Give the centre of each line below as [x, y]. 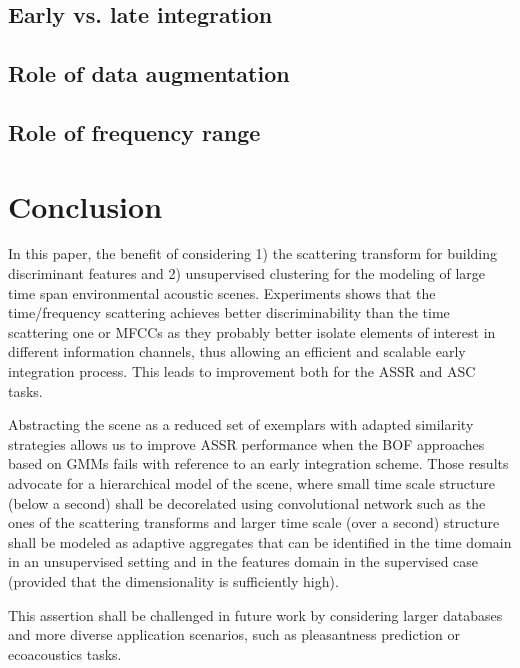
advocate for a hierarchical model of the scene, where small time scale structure [251, 483]
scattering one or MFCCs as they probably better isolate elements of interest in [252, 331]
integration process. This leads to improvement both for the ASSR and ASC [242, 371]
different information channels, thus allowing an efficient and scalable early [237, 351]
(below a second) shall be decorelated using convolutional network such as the [247, 502]
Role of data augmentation [149, 73]
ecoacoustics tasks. [65, 653]
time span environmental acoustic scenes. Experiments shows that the [222, 292]
